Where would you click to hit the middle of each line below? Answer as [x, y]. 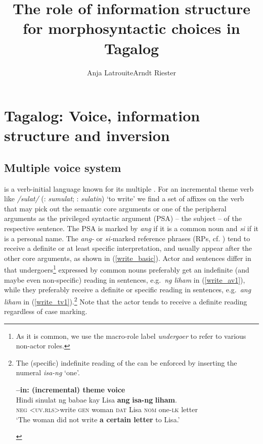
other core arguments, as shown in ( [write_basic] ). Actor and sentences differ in [128, 258]
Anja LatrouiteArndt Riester [131, 72]
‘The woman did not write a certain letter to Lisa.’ [98, 419]
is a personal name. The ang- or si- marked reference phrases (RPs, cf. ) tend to [127, 238]
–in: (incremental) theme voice [71, 390]
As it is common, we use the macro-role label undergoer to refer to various [131, 336]
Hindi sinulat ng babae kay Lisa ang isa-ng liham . [96, 399]
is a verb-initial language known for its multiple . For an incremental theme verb [129, 188]
